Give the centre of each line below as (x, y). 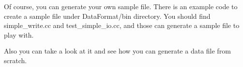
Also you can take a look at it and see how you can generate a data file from (117, 51)
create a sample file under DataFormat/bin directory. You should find (107, 16)
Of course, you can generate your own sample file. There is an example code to (121, 6)
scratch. (15, 60)
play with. (19, 34)
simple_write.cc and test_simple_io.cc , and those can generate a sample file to (122, 25)
